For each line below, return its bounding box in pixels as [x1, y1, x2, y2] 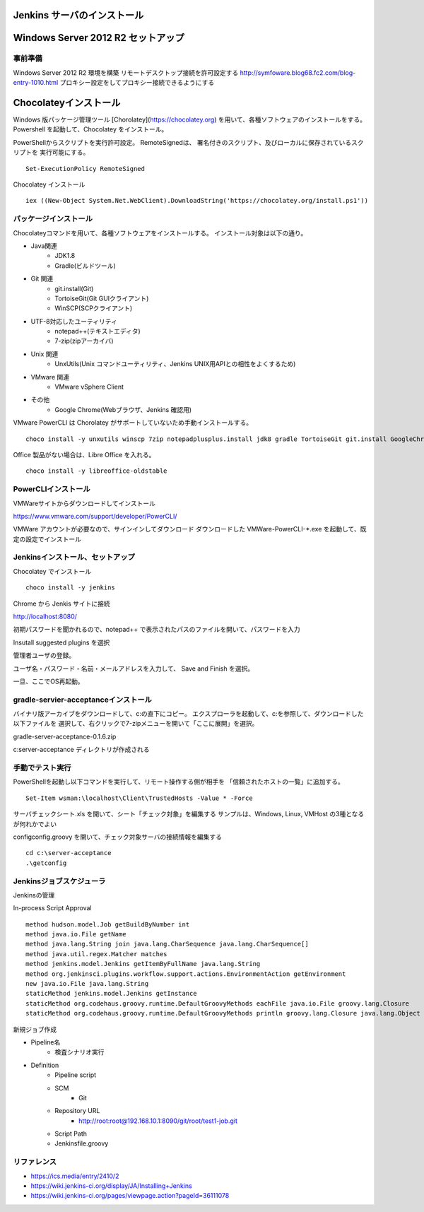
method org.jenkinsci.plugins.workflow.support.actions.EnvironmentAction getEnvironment [25, 970, 346, 978]
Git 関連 [30, 274, 54, 283]
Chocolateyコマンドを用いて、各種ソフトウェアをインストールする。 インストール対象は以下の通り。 [13, 228, 307, 237]
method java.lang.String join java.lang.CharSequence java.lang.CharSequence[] [25, 940, 309, 948]
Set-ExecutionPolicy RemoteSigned [25, 165, 145, 172]
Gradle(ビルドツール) [54, 261, 116, 270]
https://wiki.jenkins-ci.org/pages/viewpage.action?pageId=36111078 [30, 1192, 230, 1200]
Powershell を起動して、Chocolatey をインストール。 [13, 125, 168, 134]
